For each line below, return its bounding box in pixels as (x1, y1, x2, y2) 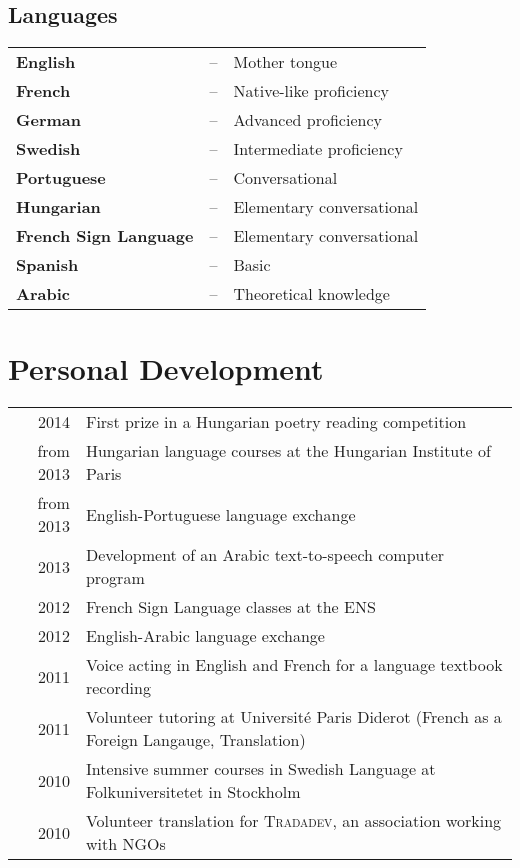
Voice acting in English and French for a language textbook (85, 653, 503, 677)
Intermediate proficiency (233, 137, 403, 161)
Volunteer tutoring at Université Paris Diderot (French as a (85, 705, 502, 729)
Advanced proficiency (233, 108, 382, 132)
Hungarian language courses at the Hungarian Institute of (85, 439, 491, 463)
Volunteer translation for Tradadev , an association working (85, 809, 502, 833)
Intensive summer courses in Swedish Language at (85, 757, 436, 781)
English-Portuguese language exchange (85, 502, 356, 526)
